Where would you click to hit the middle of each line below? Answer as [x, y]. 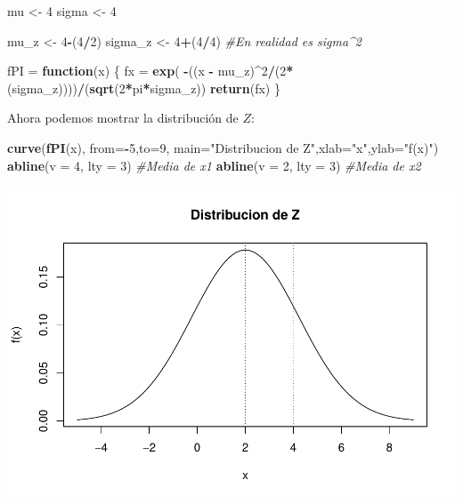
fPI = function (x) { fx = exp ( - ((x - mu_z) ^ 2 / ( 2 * [150, 71]
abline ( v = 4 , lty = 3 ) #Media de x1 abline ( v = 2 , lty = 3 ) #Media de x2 [214, 165]
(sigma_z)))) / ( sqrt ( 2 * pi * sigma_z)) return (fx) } [144, 88]
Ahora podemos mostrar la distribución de [123, 118]
